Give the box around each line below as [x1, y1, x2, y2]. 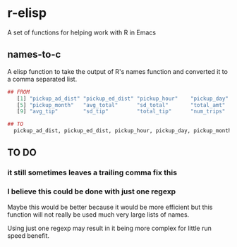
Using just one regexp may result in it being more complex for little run [7, 224, 212, 232]
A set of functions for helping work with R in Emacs [7, 28, 157, 37]
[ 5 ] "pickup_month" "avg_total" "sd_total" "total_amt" [16, 101, 226, 108]
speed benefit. [7, 231, 50, 240]
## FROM [7, 88, 30, 96]
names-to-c [7, 49, 61, 61]
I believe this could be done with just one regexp [7, 186, 176, 196]
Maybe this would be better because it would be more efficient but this [7, 203, 213, 211]
